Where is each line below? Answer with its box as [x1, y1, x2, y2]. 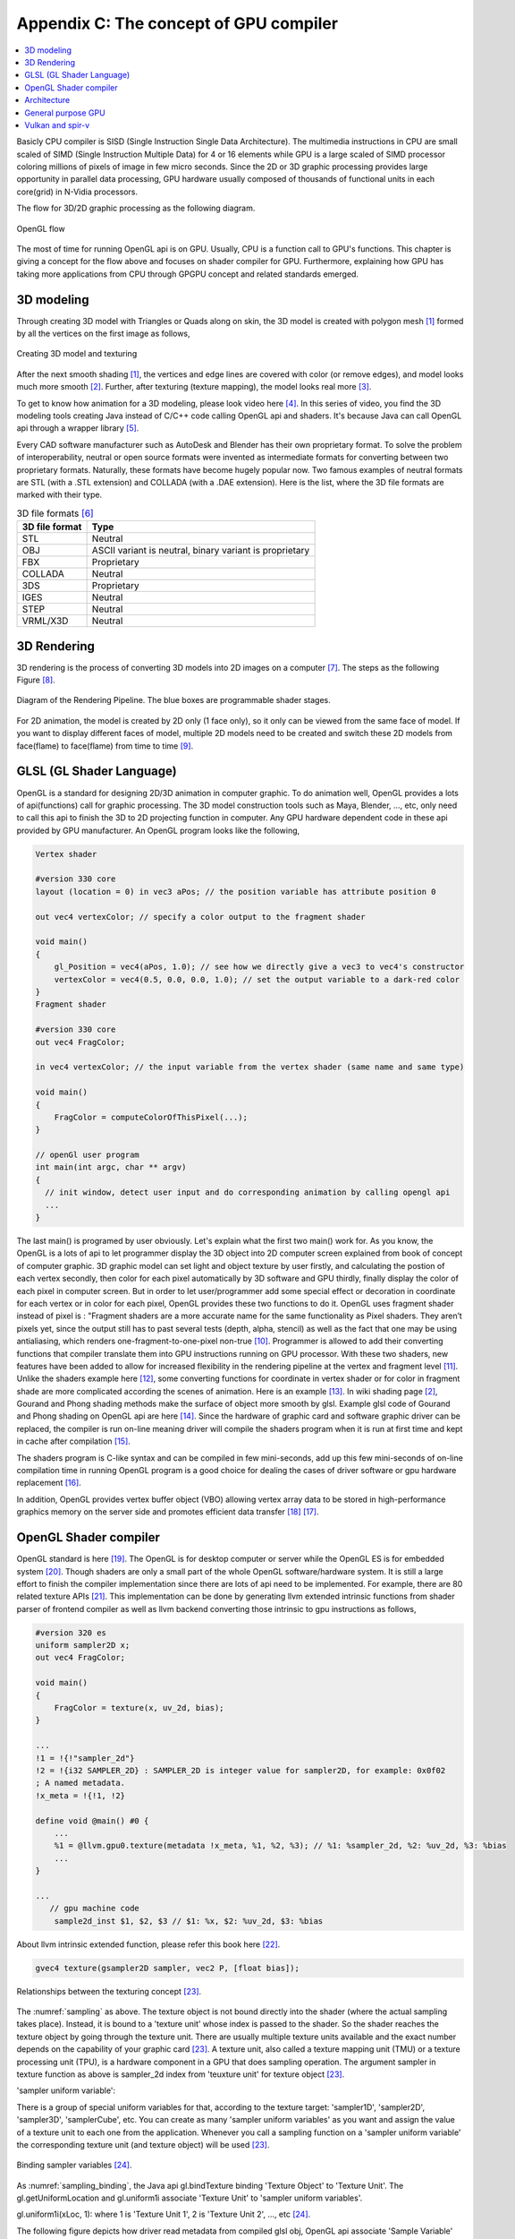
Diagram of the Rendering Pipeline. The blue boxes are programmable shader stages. [16, 695, 331, 706]
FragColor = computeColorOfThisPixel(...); [54, 1111, 248, 1122]
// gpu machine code [49, 1903, 140, 1914]
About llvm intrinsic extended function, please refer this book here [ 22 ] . [16, 1939, 281, 1950]
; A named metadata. [35, 1778, 125, 1789]
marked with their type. [16, 489, 103, 501]
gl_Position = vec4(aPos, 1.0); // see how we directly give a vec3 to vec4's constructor [54, 962, 465, 972]
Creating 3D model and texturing [16, 348, 138, 359]
